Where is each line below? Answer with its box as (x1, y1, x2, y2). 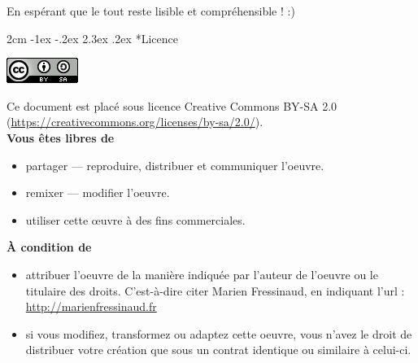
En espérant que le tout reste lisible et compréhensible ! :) (7, 2, 295, 19)
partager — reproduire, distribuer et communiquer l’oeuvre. (25, 156, 324, 173)
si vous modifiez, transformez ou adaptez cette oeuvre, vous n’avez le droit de (25, 325, 412, 342)
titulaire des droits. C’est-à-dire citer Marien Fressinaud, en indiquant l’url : (25, 282, 405, 299)
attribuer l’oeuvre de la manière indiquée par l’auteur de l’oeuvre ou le (25, 265, 378, 282)
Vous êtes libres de (7, 129, 115, 146)
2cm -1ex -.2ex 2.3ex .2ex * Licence (7, 29, 178, 46)
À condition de (7, 238, 92, 256)
